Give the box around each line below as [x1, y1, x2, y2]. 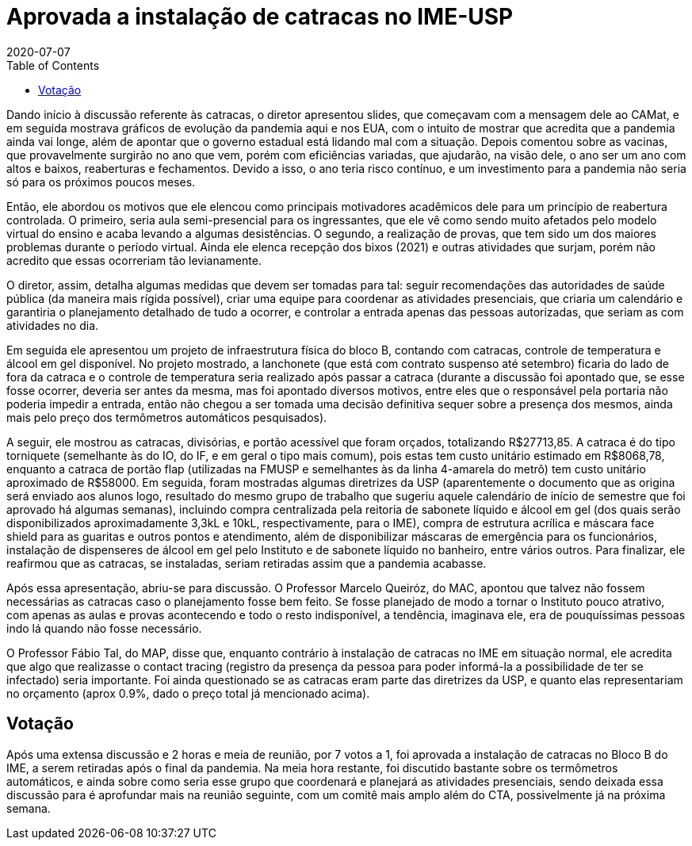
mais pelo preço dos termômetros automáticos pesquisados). [6, 410, 327, 424]
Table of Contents [6, 58, 100, 72]
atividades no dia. [6, 318, 99, 332]
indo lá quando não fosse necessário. [6, 621, 202, 635]
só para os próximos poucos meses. [6, 174, 196, 189]
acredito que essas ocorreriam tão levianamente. [6, 253, 262, 267]
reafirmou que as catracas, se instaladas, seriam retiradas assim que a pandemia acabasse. [6, 556, 487, 570]
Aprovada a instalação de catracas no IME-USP [6, 3, 514, 30]
